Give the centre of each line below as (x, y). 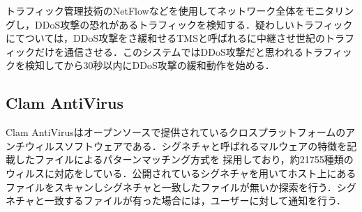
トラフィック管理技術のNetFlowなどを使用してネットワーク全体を (156, 10)
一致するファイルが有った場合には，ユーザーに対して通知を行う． (195, 200)
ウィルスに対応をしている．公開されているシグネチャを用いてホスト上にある (181, 173)
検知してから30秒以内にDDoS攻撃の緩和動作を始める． (150, 65)
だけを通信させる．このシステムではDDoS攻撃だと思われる (169, 51)
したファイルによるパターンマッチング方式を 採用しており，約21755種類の (184, 159)
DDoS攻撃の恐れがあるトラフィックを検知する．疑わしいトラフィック (194, 24)
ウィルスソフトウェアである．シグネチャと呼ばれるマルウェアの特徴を (186, 145)
